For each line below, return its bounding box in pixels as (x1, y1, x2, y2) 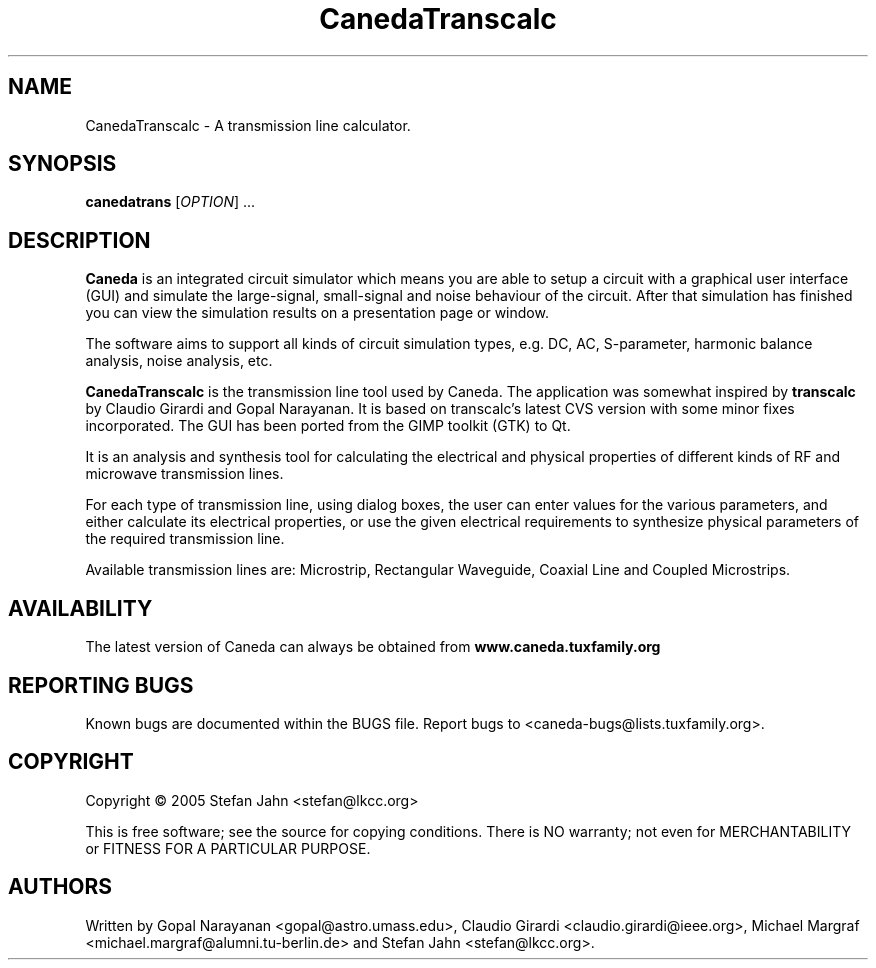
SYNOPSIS (8, 151, 117, 177)
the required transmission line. (85, 530, 285, 548)
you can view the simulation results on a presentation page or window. (85, 304, 549, 322)
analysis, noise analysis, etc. (85, 352, 273, 370)
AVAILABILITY (8, 595, 153, 621)
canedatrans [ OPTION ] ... (85, 193, 256, 211)
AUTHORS (8, 874, 113, 900)
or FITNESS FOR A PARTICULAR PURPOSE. (85, 839, 371, 857)
